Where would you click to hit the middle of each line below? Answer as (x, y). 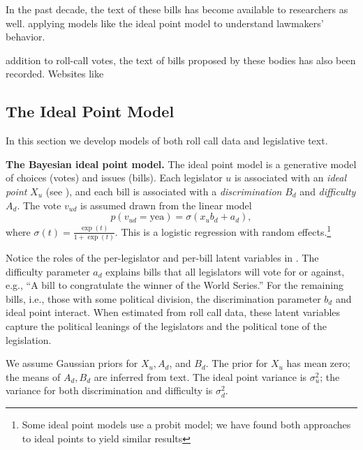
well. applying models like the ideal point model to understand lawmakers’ (165, 23)
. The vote (39, 205)
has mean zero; (318, 363)
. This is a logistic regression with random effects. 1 (223, 231)
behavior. (25, 37)
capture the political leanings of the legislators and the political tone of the (166, 326)
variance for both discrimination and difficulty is (109, 390)
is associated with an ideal (291, 178)
